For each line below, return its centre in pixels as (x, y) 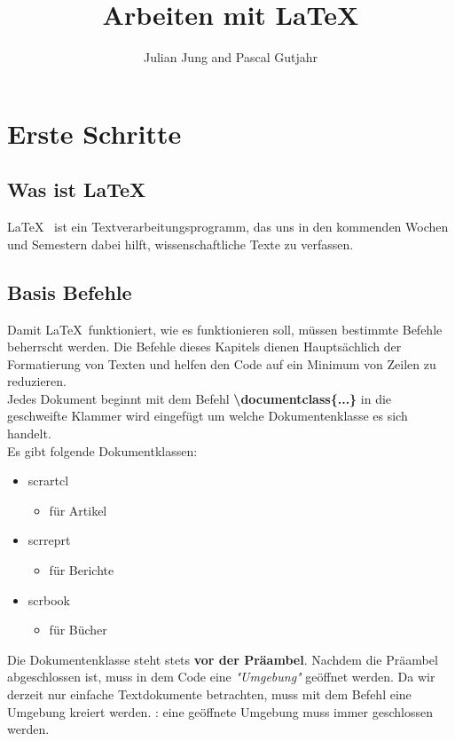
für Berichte (82, 570)
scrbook (49, 599)
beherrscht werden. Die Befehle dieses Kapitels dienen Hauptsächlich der (204, 347)
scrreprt (49, 540)
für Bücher (78, 630)
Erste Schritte (94, 133)
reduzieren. (37, 381)
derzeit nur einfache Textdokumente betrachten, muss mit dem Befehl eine (209, 694)
